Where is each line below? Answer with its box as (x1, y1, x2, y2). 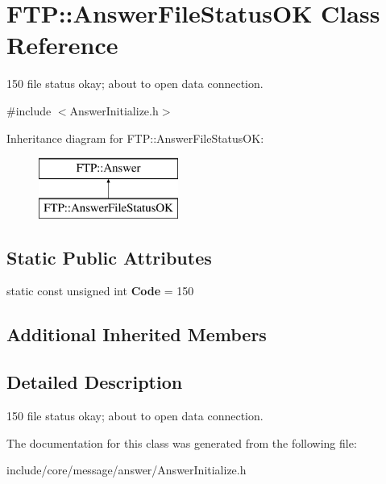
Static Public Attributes (6, 244, 212, 269)
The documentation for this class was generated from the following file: (6, 434, 357, 451)
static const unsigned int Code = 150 (6, 282, 194, 299)
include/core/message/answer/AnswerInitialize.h (6, 461, 247, 478)
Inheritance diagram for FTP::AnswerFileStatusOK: (6, 129, 264, 146)
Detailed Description (6, 369, 183, 394)
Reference (6, 28, 118, 61)
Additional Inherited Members (6, 322, 267, 347)
